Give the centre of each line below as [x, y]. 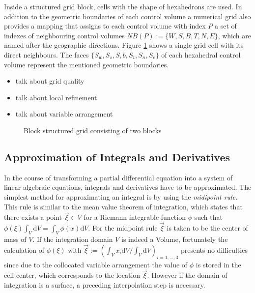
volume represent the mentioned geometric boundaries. [86, 64]
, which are [234, 35]
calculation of [24, 249]
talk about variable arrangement [64, 114]
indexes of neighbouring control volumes [64, 35]
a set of [226, 26]
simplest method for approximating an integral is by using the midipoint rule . [121, 196]
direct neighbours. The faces [46, 54]
